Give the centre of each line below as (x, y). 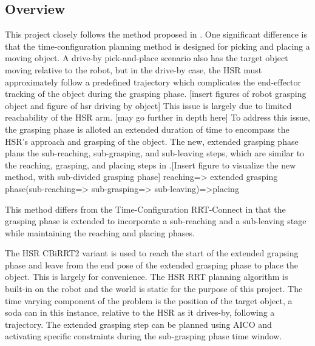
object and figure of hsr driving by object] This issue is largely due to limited (148, 105)
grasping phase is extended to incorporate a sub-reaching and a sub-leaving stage (156, 221)
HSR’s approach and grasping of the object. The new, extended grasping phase (152, 141)
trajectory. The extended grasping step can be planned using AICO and (138, 324)
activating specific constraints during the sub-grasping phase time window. (144, 336)
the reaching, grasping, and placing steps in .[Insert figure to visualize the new (151, 165)
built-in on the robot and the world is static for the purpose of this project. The (154, 289)
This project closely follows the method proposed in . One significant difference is (156, 34)
